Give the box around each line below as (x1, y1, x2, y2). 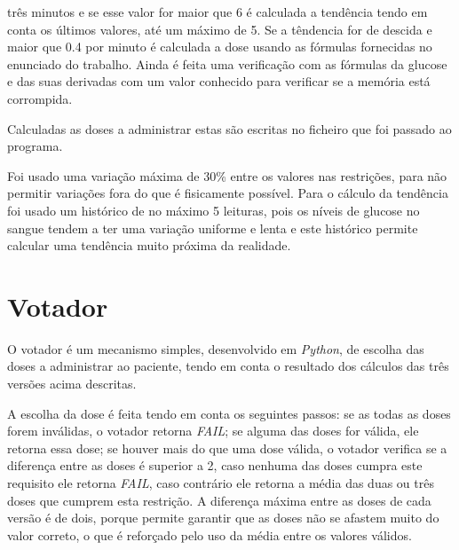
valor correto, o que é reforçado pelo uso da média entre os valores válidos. (7, 525, 412, 544)
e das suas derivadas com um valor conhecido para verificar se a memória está (7, 72, 431, 90)
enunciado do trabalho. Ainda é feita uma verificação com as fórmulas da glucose (7, 54, 447, 73)
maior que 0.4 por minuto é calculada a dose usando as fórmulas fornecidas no (7, 37, 432, 56)
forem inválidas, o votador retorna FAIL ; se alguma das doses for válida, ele (7, 421, 419, 440)
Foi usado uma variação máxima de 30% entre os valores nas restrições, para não (7, 166, 447, 185)
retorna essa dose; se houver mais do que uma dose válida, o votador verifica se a (7, 438, 447, 457)
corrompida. (7, 89, 73, 107)
